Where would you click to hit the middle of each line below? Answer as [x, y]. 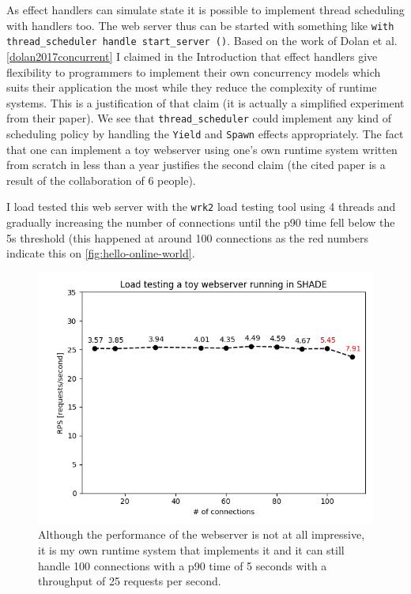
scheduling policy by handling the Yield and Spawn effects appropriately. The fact [205, 133]
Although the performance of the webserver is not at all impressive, [202, 534]
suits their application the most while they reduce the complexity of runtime [192, 87]
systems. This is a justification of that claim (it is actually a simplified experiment [205, 102]
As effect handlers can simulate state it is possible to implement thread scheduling [205, 9]
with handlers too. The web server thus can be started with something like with [200, 25]
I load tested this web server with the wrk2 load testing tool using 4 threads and [201, 207]
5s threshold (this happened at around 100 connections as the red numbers [187, 237]
